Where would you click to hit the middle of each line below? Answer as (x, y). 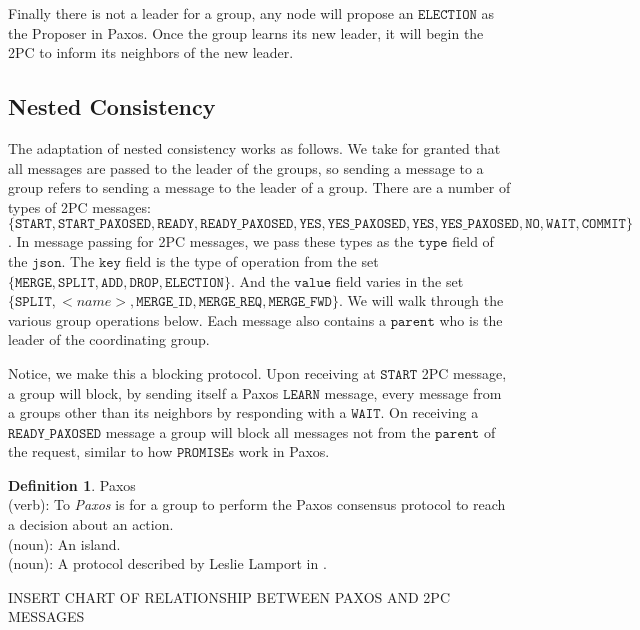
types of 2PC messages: (79, 206)
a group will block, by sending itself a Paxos (143, 392)
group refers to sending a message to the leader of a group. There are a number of (259, 187)
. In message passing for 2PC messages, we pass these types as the (211, 241)
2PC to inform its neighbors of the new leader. (151, 52)
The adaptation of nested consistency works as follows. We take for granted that (254, 147)
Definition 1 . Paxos (72, 484)
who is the (471, 319)
